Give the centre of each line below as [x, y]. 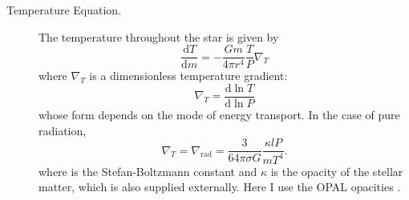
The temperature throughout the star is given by [159, 36]
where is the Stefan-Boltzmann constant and [148, 171]
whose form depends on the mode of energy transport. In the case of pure [219, 114]
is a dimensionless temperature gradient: [188, 76]
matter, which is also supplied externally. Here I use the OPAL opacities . [220, 187]
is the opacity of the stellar [337, 171]
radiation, [63, 130]
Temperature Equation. [64, 10]
